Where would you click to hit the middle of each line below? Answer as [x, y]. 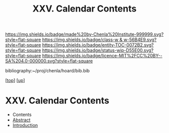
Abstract [21, 120]
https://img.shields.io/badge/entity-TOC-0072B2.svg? [98, 45]
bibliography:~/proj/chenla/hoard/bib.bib [48, 71]
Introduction [25, 125]
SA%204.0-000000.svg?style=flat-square [49, 61]
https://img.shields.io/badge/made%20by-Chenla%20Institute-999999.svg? [84, 34]
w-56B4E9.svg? [140, 40]
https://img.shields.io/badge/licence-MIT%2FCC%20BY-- [102, 56]
